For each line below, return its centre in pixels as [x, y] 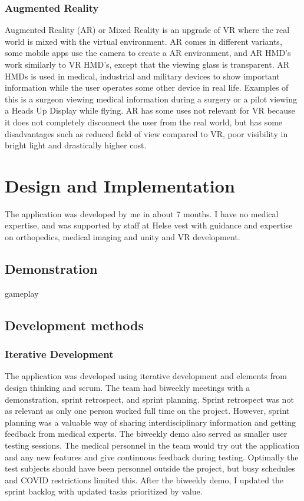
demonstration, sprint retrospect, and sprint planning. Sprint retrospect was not [149, 399]
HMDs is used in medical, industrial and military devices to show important [142, 76]
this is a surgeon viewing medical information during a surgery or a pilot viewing [151, 99]
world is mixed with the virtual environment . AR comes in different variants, [143, 41]
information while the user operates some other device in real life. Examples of [147, 87]
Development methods [74, 325]
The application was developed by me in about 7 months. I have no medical [142, 213]
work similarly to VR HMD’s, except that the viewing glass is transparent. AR [147, 64]
